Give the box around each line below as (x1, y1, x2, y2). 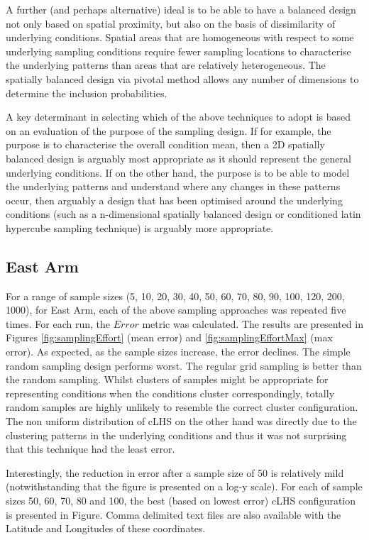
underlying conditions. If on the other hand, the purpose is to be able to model (6, 165, 350, 180)
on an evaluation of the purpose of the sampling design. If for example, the (6, 123, 331, 138)
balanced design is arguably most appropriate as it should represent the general (6, 150, 351, 165)
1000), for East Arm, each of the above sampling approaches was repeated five (6, 302, 346, 317)
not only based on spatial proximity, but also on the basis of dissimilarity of (6, 16, 336, 31)
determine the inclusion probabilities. (6, 85, 167, 100)
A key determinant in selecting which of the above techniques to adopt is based (6, 109, 351, 124)
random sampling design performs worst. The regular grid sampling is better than (6, 358, 362, 373)
